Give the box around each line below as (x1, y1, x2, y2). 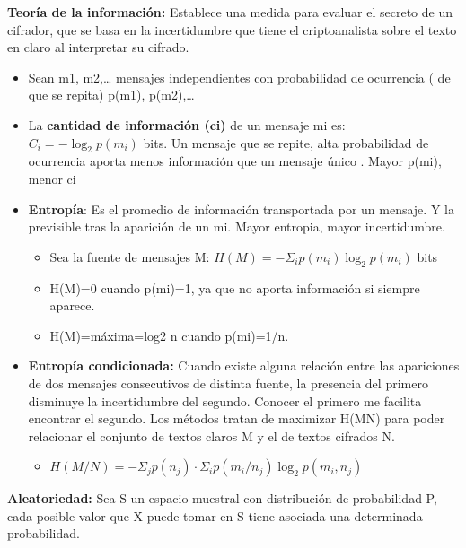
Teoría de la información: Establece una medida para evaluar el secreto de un (7, 3, 453, 21)
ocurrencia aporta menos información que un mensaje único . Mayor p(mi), (28, 152, 442, 170)
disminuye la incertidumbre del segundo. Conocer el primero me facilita (28, 391, 422, 410)
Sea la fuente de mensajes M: (49, 247, 210, 265)
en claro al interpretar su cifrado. (7, 38, 189, 57)
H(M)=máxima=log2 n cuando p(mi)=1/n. (49, 326, 289, 344)
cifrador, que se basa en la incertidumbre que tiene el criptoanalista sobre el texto (7, 20, 457, 39)
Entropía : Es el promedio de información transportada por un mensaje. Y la (28, 199, 454, 218)
